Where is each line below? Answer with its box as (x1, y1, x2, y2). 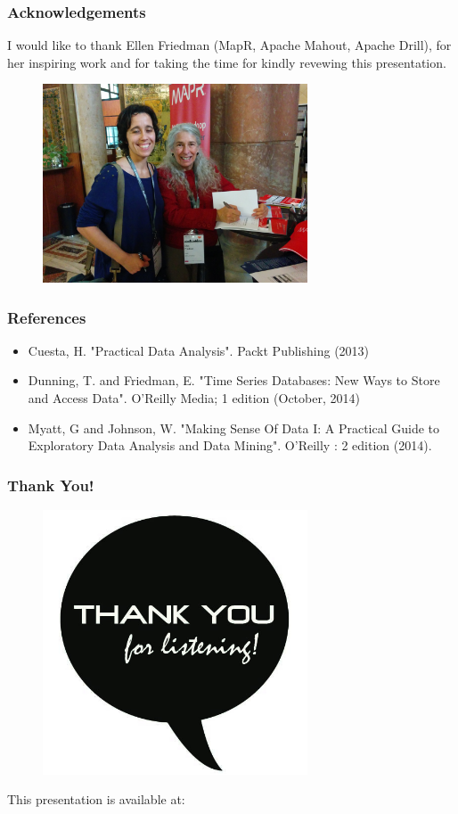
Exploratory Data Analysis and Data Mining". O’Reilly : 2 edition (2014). (28, 436, 432, 455)
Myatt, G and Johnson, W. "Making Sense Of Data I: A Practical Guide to (28, 418, 440, 437)
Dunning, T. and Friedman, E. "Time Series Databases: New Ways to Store (28, 371, 440, 390)
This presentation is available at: (7, 790, 185, 809)
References (7, 306, 86, 328)
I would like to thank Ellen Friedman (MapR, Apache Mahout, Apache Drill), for (7, 36, 452, 54)
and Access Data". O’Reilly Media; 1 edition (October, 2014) (28, 389, 360, 407)
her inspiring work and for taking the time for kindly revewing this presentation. (7, 53, 446, 71)
